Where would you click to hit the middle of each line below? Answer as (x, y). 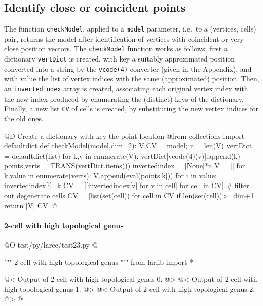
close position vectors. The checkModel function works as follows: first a (116, 49)
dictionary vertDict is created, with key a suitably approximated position (120, 59)
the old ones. (24, 118)
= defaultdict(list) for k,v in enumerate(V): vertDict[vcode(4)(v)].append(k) (122, 155)
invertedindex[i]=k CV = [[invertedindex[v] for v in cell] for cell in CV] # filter (127, 185)
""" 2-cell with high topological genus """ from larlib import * (99, 262)
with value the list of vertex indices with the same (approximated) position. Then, (132, 79)
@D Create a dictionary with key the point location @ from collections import (124, 135)
